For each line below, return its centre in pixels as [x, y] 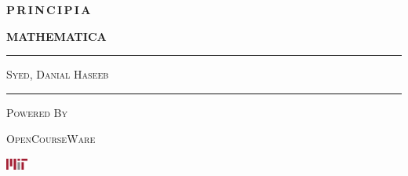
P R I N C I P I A [49, 9]
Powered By [37, 112]
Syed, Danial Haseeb [58, 74]
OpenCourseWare [51, 139]
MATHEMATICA [56, 36]
